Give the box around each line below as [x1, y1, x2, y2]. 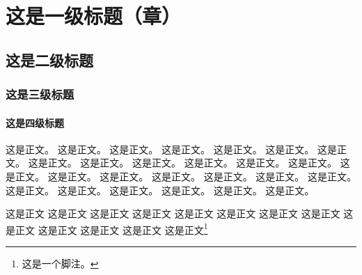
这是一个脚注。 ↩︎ [22, 256, 99, 271]
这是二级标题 [6, 49, 93, 70]
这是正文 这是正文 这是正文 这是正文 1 [38, 220, 208, 237]
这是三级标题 [6, 86, 74, 103]
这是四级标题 [6, 115, 64, 129]
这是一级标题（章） [6, 1, 182, 30]
